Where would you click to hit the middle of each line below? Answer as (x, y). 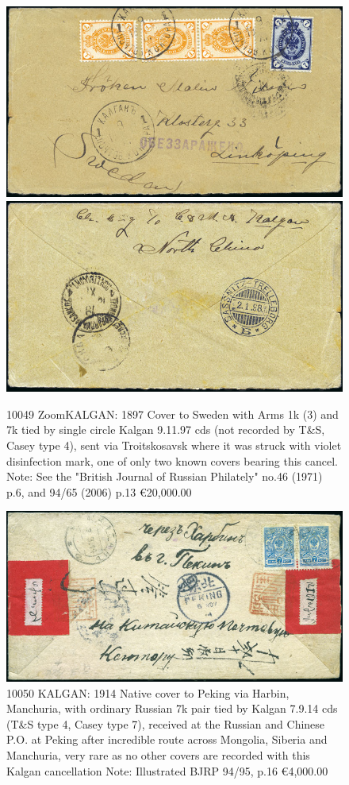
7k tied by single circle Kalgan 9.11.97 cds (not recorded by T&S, (166, 429)
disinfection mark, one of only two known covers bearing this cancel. (173, 460)
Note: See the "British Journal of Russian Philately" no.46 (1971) (165, 476)
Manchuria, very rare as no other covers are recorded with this (158, 755)
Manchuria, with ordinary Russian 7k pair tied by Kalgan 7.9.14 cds (172, 708)
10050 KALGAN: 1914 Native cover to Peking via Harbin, (148, 692)
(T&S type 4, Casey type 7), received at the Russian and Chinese (166, 723)
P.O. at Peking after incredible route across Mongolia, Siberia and (167, 739)
